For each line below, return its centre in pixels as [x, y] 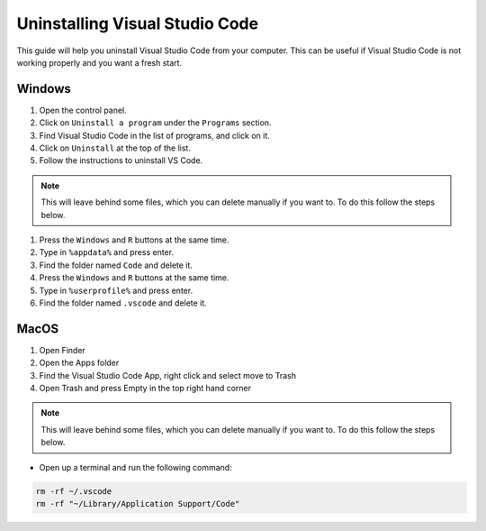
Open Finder [62, 350]
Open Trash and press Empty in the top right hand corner [145, 388]
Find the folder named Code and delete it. [116, 265]
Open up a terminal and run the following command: [136, 467]
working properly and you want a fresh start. [99, 62]
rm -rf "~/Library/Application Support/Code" [138, 504]
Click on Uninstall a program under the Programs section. [155, 123]
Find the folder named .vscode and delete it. [123, 303]
